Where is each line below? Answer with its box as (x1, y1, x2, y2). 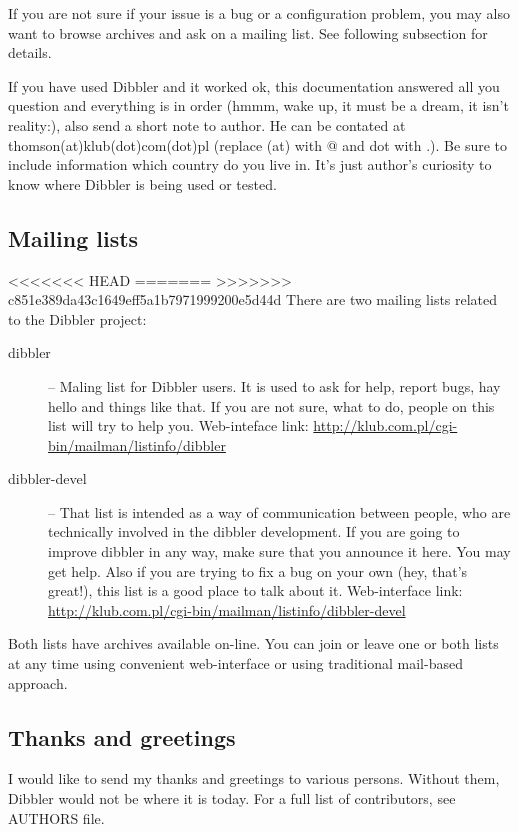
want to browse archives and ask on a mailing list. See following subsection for (8, 22, 488, 43)
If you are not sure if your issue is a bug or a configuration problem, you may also (8, 3, 510, 23)
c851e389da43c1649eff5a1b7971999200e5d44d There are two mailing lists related (8, 289, 498, 310)
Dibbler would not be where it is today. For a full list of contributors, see (8, 788, 456, 809)
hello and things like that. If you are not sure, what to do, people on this (48, 395, 495, 416)
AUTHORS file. (8, 807, 105, 828)
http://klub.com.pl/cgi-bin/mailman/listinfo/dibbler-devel (48, 599, 406, 620)
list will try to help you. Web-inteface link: (48, 415, 309, 436)
